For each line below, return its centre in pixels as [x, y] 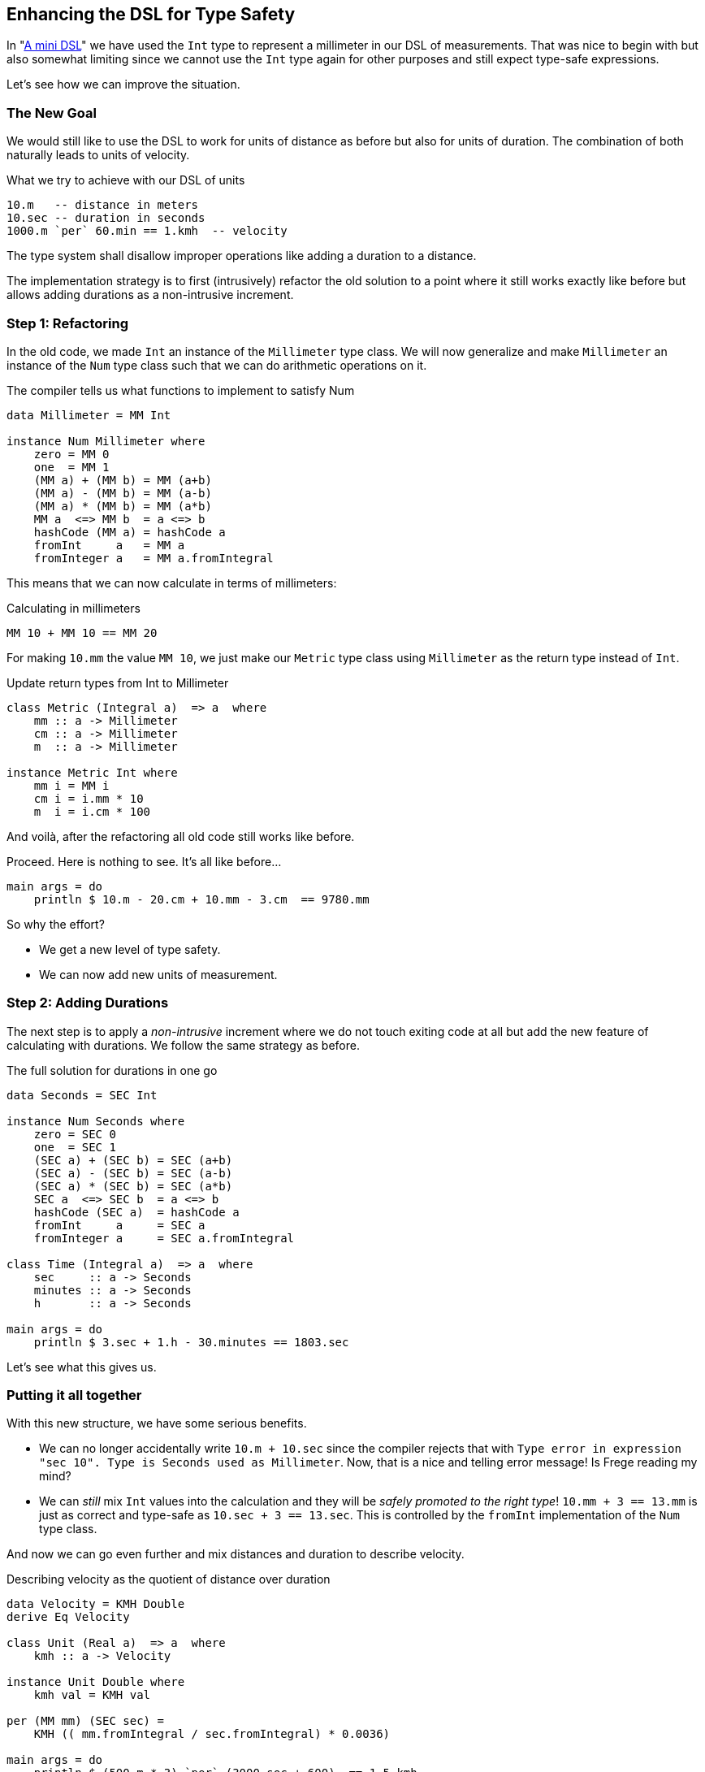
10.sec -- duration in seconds [106, 218]
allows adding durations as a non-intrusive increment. [150, 295]
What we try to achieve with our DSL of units [126, 180]
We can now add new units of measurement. [158, 974]
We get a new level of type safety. [130, 949]
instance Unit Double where [96, 1682]
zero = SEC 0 [75, 1134]
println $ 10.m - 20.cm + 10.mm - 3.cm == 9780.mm [201, 899]
